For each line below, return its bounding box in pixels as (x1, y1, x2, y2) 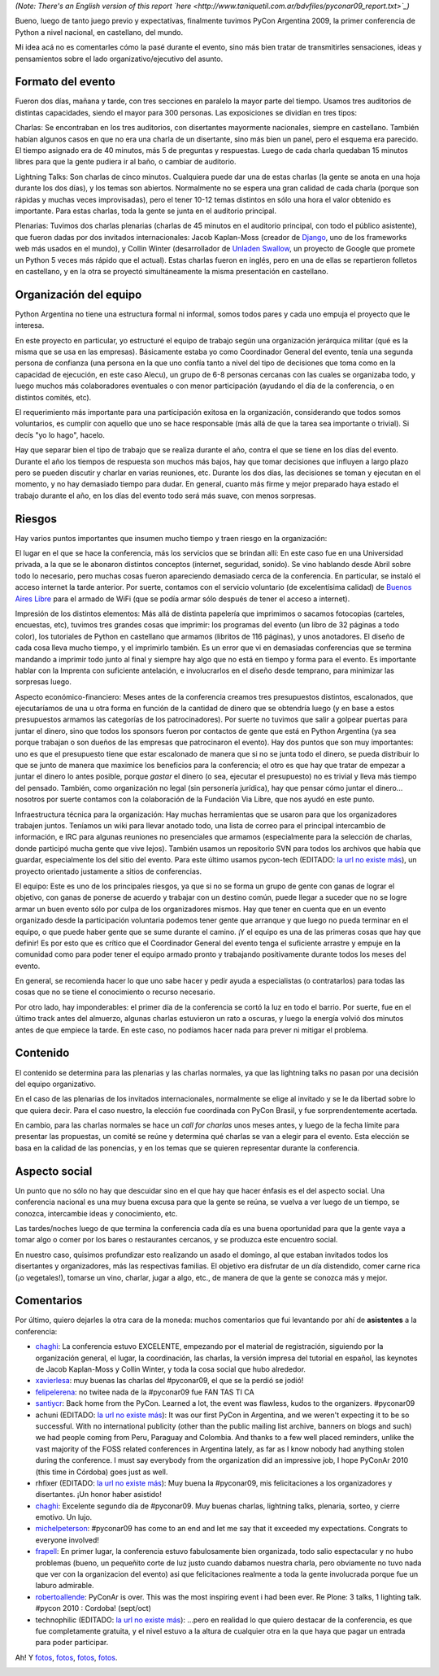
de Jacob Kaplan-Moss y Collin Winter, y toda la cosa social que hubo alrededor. (35, 1364, 306, 1374)
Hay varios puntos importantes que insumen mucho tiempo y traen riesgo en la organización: (15, 533, 328, 543)
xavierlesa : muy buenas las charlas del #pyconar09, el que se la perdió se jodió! (35, 1376, 304, 1386)
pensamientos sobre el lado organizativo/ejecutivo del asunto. (15, 54, 224, 63)
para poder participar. (35, 1638, 109, 1648)
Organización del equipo (15, 287, 142, 301)
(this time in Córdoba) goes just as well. (35, 1467, 168, 1477)
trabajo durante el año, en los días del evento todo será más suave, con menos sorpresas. (15, 491, 316, 500)
